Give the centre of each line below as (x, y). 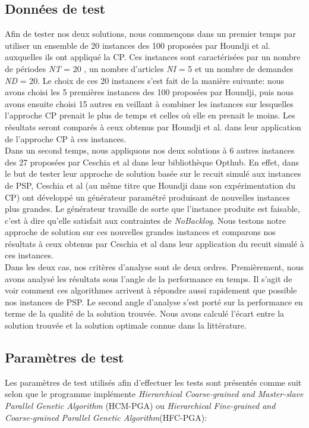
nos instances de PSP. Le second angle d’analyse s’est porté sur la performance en (154, 302)
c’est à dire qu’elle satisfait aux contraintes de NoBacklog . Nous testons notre (145, 220)
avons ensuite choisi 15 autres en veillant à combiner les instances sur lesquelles (149, 103)
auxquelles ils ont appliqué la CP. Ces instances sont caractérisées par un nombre (153, 57)
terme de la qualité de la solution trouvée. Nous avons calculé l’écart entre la (145, 313)
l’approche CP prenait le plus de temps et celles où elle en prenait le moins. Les (150, 115)
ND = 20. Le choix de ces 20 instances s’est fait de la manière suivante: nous (145, 80)
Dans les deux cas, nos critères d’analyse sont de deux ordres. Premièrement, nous (154, 267)
